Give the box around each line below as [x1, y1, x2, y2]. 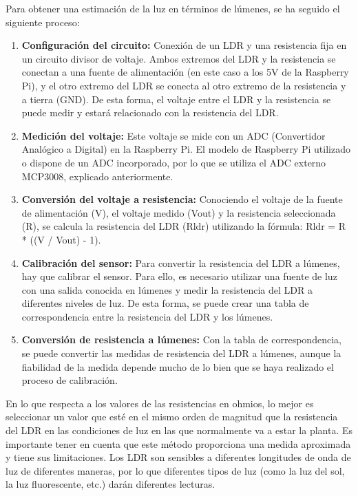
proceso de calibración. [21, 373, 118, 387]
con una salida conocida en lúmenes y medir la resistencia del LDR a [21, 282, 313, 296]
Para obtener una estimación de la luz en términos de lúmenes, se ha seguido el [6, 1, 340, 15]
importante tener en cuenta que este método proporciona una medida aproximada [6, 436, 351, 451]
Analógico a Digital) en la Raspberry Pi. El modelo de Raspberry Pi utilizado [21, 142, 350, 156]
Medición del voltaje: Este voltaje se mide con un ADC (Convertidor [21, 128, 326, 142]
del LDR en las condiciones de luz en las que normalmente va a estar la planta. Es [6, 423, 353, 438]
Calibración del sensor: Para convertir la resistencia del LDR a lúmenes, [21, 255, 340, 270]
